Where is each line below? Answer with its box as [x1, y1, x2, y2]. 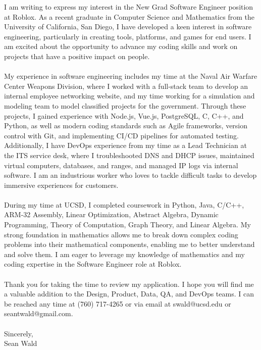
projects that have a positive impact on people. [4, 51, 150, 61]
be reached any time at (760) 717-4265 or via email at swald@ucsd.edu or [4, 298, 231, 309]
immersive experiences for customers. [4, 179, 119, 190]
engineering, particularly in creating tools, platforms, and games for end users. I [4, 31, 251, 41]
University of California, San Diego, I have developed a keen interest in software [4, 21, 252, 32]
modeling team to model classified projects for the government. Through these [4, 100, 246, 111]
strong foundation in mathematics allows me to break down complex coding [4, 229, 238, 239]
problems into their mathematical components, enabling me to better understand [4, 239, 255, 249]
